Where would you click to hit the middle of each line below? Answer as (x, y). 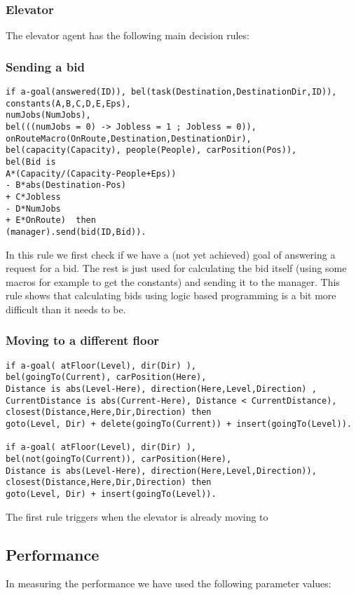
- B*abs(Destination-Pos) (66, 185)
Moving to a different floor (83, 340)
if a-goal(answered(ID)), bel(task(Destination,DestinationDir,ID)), (171, 92)
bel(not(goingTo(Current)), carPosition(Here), (119, 459)
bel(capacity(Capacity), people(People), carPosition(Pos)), (151, 150)
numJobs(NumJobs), (48, 115)
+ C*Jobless (33, 197)
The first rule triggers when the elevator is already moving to (137, 516)
